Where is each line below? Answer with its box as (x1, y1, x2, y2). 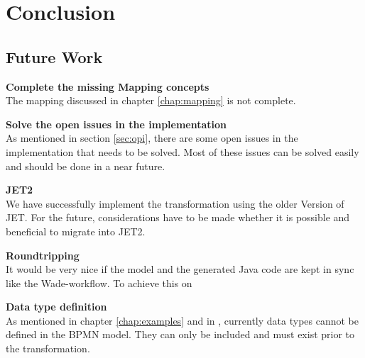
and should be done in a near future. (6, 158, 165, 173)
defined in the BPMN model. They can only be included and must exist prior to (6, 327, 355, 342)
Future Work (6, 45, 103, 67)
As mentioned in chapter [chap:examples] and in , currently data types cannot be (6, 313, 359, 328)
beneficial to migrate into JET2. (6, 223, 146, 238)
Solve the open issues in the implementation (6, 116, 227, 131)
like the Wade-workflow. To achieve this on (6, 275, 192, 290)
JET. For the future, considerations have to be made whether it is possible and (6, 210, 350, 225)
